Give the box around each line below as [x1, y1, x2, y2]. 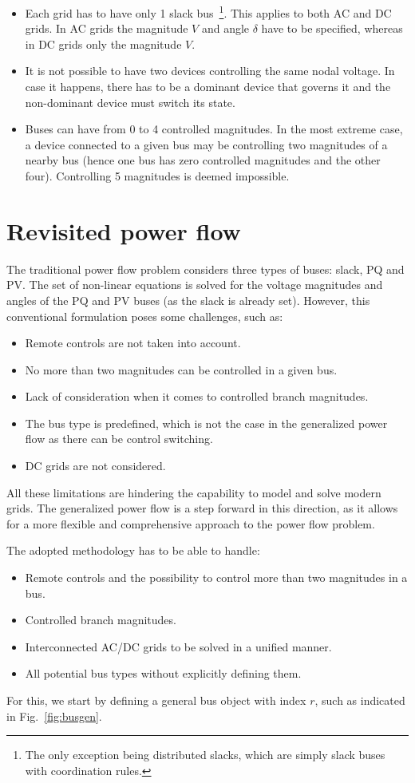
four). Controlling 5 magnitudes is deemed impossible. [25, 168, 290, 184]
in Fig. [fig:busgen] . [6, 707, 102, 724]
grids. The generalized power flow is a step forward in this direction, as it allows [6, 500, 398, 516]
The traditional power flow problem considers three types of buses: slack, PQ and [6, 260, 405, 277]
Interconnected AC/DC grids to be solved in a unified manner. [25, 638, 332, 654]
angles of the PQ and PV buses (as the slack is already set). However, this [6, 291, 370, 308]
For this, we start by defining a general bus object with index [6, 692, 306, 708]
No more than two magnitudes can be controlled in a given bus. [25, 361, 338, 378]
